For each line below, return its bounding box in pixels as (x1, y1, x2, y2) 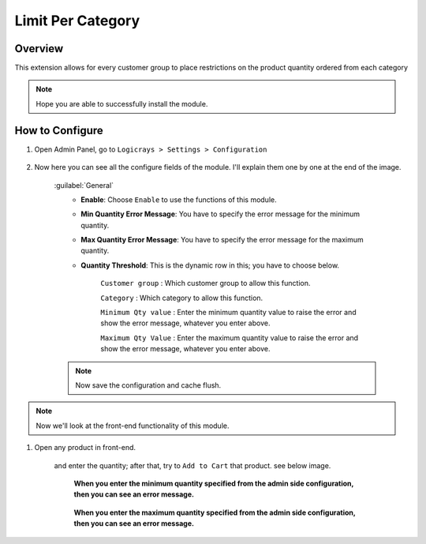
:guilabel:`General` (54, 180, 114, 189)
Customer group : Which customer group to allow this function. (100, 279, 311, 288)
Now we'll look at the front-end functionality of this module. (35, 421, 230, 430)
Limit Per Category (14, 12, 140, 29)
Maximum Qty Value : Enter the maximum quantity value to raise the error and (100, 332, 359, 343)
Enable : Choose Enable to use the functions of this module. (80, 194, 277, 204)
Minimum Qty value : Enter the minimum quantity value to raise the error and (100, 308, 357, 317)
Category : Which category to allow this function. (100, 293, 263, 302)
